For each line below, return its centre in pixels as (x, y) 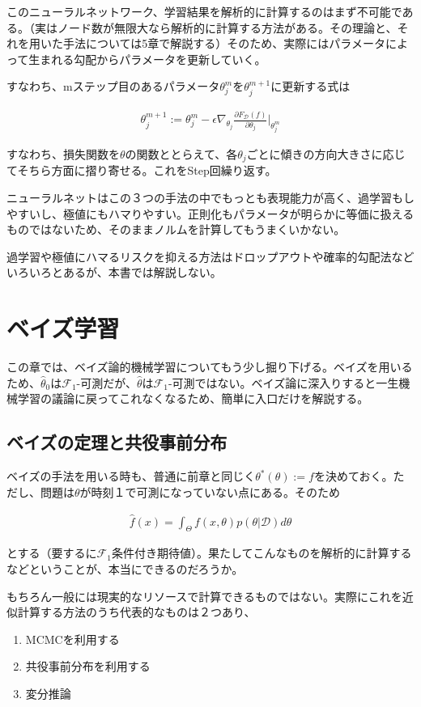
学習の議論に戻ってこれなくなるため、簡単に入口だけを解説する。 (193, 398)
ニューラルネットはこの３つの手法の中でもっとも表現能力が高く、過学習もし (210, 198)
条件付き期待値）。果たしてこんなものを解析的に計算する (262, 553)
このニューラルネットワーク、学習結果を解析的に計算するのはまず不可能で (204, 11)
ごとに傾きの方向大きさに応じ (326, 154)
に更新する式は (310, 86)
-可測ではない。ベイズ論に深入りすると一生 (283, 382)
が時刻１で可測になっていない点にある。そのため (210, 491)
